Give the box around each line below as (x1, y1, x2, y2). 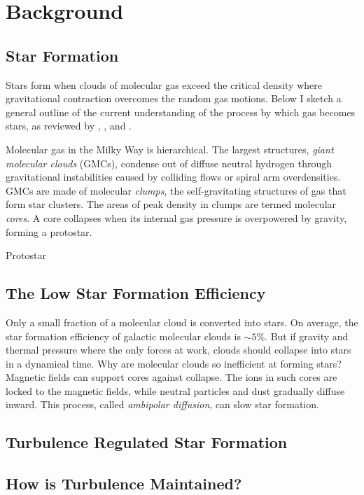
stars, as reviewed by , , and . (6, 118, 132, 133)
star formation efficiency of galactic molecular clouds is (6, 328, 241, 343)
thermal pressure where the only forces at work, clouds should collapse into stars (6, 342, 351, 357)
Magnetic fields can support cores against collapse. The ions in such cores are (6, 370, 337, 384)
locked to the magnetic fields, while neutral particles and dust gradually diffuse (6, 383, 345, 398)
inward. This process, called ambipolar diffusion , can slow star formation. (6, 397, 319, 412)
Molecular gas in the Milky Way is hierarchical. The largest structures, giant (6, 141, 334, 156)
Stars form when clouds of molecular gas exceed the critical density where (6, 77, 322, 92)
